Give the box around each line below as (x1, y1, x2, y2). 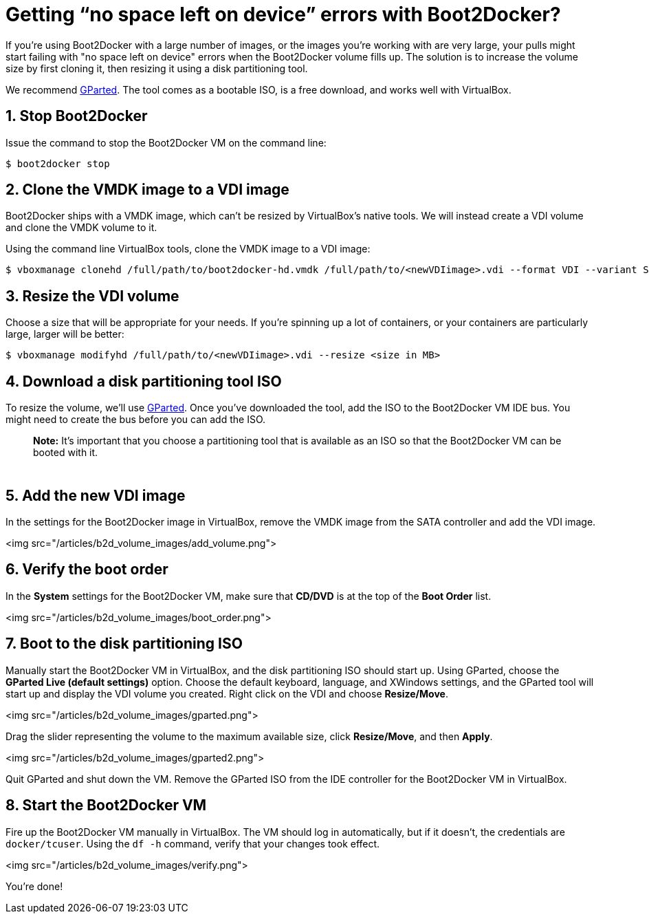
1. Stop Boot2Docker (5, 107, 148, 125)
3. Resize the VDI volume (5, 287, 179, 305)
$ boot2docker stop (5, 158, 110, 169)
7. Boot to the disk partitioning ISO (5, 635, 243, 653)
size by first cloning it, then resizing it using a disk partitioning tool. (5, 62, 308, 74)
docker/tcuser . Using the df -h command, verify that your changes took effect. (5, 837, 380, 850)
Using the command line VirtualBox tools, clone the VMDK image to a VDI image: (5, 243, 371, 255)
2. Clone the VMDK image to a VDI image (5, 181, 289, 199)
